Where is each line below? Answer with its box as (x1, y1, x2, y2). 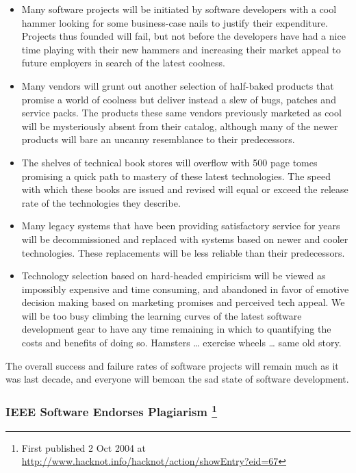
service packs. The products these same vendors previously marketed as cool (21, 105, 342, 120)
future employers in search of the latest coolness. (21, 55, 225, 70)
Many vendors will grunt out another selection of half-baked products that (21, 78, 334, 92)
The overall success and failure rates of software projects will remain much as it (5, 358, 339, 372)
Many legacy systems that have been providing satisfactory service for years (21, 218, 340, 233)
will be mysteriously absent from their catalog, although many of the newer (21, 118, 338, 133)
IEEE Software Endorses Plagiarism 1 (5, 401, 218, 420)
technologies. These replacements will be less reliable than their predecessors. (21, 245, 345, 259)
